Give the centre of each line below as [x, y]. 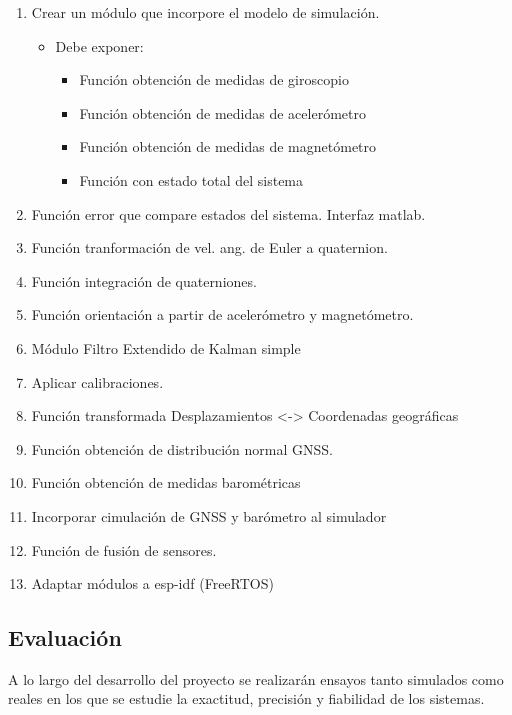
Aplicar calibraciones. [97, 381]
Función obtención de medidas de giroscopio [214, 79]
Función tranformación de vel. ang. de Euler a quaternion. [209, 247]
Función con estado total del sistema [191, 179]
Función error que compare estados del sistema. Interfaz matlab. [228, 213]
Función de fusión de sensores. [124, 549]
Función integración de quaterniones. [144, 280]
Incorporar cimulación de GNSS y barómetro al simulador [209, 515]
